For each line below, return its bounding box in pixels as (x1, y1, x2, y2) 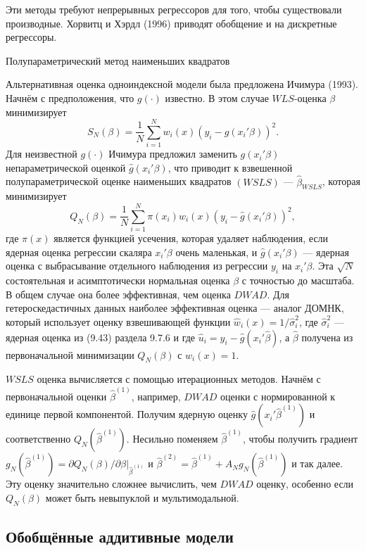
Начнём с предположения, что (6, 90, 134, 105)
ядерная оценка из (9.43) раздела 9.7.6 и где (6, 329, 196, 344)
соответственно (6, 431, 71, 446)
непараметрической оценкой (6, 160, 126, 175)
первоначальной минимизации (6, 347, 134, 362)
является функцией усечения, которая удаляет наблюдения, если (53, 231, 329, 246)
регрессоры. (6, 30, 57, 44)
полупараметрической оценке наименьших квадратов (6, 174, 232, 189)
